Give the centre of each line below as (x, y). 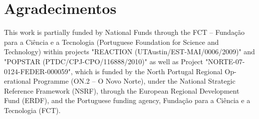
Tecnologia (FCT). (32, 110)
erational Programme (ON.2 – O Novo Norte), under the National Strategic (120, 81)
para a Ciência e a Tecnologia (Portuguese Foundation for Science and (112, 42)
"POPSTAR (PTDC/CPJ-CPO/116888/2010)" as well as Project (104, 61)
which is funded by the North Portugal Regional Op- (156, 71)
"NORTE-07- (225, 61)
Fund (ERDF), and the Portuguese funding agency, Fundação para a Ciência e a (127, 100)
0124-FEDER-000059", (38, 71)
